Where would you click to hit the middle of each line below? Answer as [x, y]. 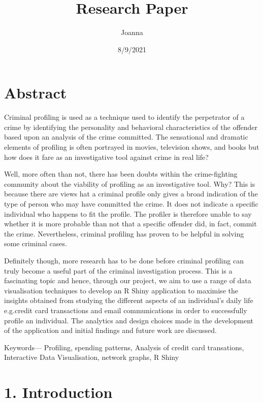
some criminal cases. [36, 243]
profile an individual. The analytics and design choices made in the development [129, 320]
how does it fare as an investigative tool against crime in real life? [106, 157]
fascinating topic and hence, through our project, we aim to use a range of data [128, 280]
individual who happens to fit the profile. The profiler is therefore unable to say [128, 213]
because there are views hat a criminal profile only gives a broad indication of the [131, 194]
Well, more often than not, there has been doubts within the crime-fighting [121, 174]
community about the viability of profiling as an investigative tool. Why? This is [130, 183]
